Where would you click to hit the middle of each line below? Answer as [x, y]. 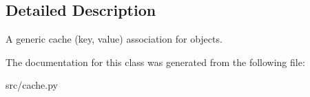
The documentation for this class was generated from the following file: [155, 62]
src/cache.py [32, 85]
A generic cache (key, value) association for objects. [114, 39]
